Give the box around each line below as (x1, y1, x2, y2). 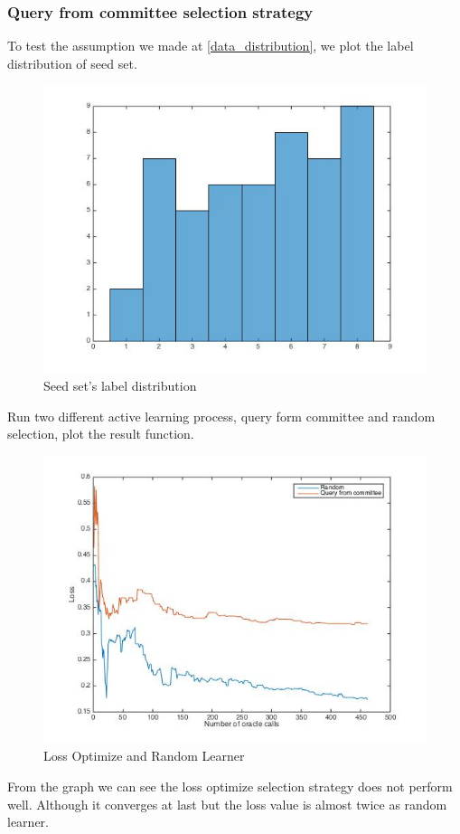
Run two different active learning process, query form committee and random (7, 406, 436, 425)
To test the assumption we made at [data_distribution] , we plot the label (7, 36, 414, 55)
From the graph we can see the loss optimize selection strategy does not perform (7, 776, 453, 795)
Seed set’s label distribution (43, 376, 197, 394)
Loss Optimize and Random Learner (43, 746, 245, 765)
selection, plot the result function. (7, 424, 194, 443)
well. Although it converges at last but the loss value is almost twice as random (7, 794, 447, 813)
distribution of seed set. (7, 53, 137, 72)
